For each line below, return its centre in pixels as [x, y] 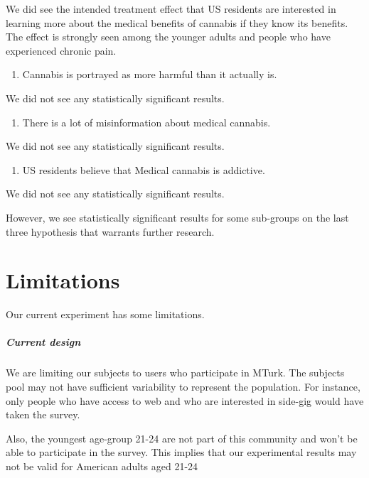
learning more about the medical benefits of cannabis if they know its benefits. [177, 22]
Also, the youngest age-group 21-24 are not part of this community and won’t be [182, 438]
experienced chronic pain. [61, 50]
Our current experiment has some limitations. [105, 314]
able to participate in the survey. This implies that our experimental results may [181, 452]
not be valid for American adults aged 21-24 [102, 466]
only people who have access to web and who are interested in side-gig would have [185, 400]
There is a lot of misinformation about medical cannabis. [146, 122]
